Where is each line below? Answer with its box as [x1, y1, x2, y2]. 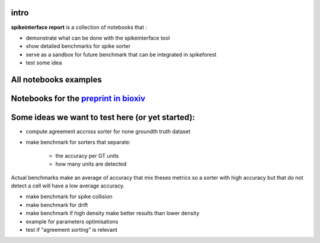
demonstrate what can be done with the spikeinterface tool [25, 34, 170, 41]
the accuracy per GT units [55, 152, 119, 159]
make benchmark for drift [25, 201, 88, 208]
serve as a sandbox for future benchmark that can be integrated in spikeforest [25, 51, 217, 58]
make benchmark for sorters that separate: [25, 139, 131, 146]
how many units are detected [55, 160, 127, 168]
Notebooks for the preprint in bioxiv [11, 93, 146, 103]
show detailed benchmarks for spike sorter [25, 43, 131, 50]
